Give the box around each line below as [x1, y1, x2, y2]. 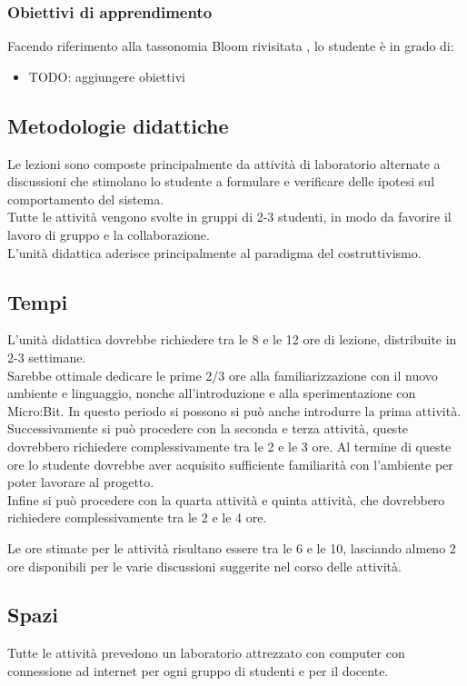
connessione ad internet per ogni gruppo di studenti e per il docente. [7, 661, 389, 680]
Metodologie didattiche [7, 111, 229, 139]
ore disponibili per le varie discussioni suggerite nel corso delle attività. [7, 556, 402, 575]
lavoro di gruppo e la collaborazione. [7, 224, 210, 244]
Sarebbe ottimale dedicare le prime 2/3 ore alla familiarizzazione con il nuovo [7, 365, 438, 384]
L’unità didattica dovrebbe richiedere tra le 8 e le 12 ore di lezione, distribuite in [7, 330, 457, 349]
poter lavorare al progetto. [7, 472, 154, 492]
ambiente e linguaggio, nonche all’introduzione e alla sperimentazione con [7, 383, 416, 403]
